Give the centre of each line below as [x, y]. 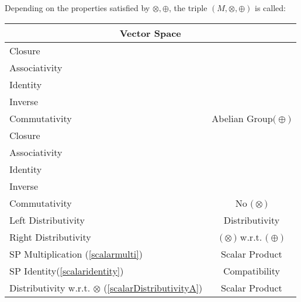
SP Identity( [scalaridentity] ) [67, 270]
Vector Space [150, 33]
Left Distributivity [47, 220]
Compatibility [251, 270]
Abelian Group [242, 118]
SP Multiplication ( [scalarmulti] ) [76, 254]
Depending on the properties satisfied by [77, 8]
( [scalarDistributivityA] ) [153, 287]
